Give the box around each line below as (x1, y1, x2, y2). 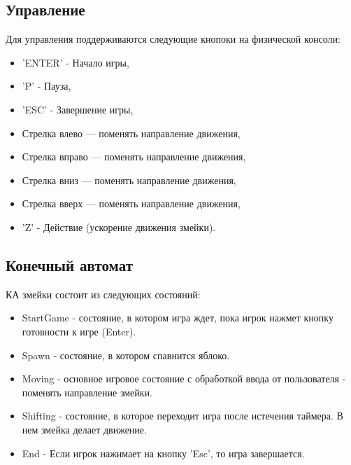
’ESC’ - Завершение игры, (22, 102, 134, 116)
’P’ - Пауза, (22, 78, 71, 93)
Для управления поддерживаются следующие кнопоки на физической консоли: (6, 32, 341, 46)
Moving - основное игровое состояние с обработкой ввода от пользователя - (22, 371, 346, 386)
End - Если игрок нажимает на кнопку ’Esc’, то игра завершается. (22, 445, 305, 460)
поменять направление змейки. (22, 384, 152, 399)
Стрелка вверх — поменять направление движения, (22, 196, 241, 211)
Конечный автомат (6, 254, 133, 275)
